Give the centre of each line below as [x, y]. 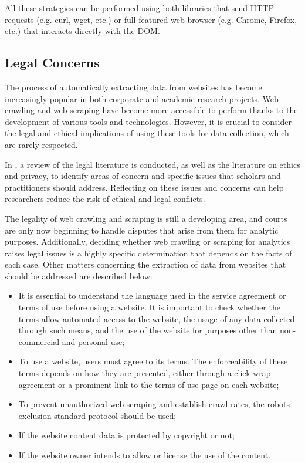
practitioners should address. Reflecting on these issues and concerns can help [144, 187]
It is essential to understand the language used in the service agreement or [152, 295]
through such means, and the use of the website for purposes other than [148, 330]
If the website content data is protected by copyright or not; [126, 435]
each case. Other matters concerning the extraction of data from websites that [145, 264]
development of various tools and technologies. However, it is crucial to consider [148, 121]
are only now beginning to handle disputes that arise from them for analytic [142, 230]
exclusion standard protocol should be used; [97, 415]
